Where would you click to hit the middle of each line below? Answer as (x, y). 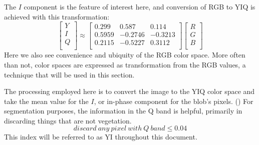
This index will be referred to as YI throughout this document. (101, 137)
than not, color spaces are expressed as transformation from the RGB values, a (125, 64)
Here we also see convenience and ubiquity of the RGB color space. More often (125, 55)
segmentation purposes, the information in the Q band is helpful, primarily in (123, 111)
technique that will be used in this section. (69, 74)
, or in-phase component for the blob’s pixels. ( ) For (174, 101)
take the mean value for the (46, 101)
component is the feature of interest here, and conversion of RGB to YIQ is (140, 6)
